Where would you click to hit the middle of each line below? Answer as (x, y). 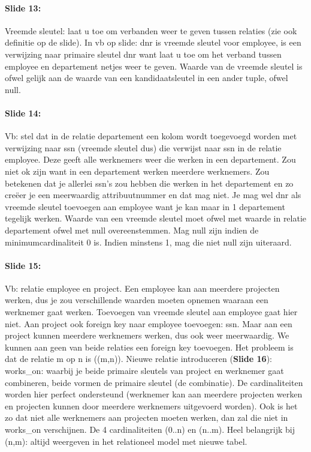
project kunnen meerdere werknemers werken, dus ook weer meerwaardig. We (147, 335)
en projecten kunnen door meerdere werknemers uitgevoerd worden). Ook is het (151, 405)
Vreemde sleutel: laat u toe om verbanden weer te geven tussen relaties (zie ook (151, 30)
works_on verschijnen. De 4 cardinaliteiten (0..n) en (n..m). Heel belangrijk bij (150, 429)
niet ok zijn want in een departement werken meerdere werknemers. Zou (137, 171)
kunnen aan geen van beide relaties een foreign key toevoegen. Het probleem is (149, 347)
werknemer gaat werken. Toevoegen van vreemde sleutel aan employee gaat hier (151, 312)
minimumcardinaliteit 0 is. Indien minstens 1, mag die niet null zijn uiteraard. (148, 242)
